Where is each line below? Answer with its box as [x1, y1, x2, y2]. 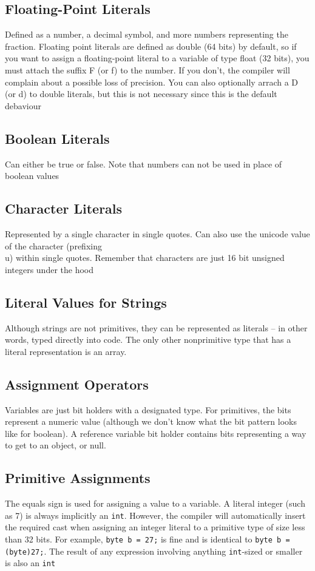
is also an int [5, 556, 56, 569]
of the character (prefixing [5, 239, 102, 252]
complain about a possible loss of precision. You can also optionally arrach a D [5, 75, 299, 88]
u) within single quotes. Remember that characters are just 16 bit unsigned [5, 251, 285, 264]
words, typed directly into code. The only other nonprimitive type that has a [5, 333, 291, 346]
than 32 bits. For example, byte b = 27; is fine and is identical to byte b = [5, 532, 290, 545]
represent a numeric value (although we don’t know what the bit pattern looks [5, 415, 297, 428]
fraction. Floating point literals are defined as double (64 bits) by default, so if [5, 39, 297, 52]
